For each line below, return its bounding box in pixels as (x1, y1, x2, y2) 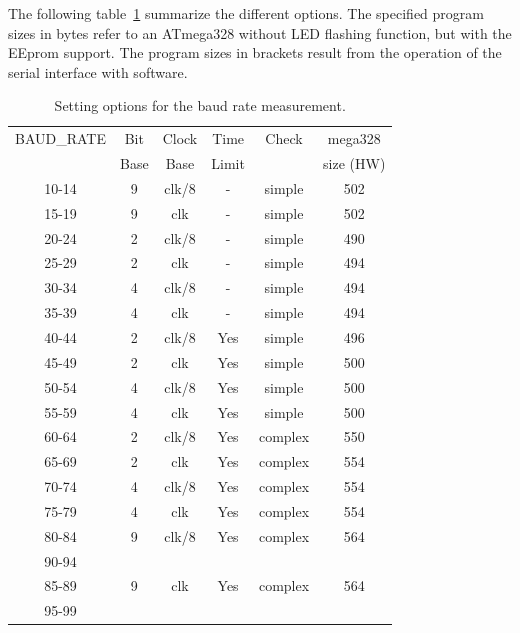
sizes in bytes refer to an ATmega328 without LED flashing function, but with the (8, 22, 512, 43)
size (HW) (323, 153, 386, 174)
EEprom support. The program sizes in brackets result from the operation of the (8, 42, 502, 63)
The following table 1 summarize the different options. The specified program (8, 3, 484, 23)
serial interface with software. (8, 61, 188, 82)
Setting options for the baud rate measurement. (54, 95, 346, 116)
